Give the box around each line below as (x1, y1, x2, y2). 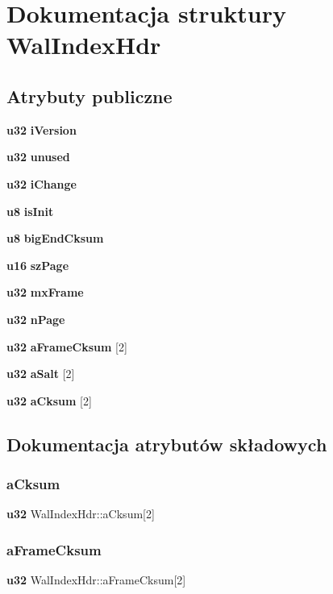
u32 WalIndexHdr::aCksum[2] (6, 505, 155, 522)
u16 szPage (6, 256, 69, 273)
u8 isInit (6, 202, 54, 219)
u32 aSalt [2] (6, 365, 75, 382)
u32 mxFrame (6, 284, 84, 301)
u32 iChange (6, 175, 77, 192)
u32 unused (6, 148, 70, 165)
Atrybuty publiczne (6, 83, 173, 108)
